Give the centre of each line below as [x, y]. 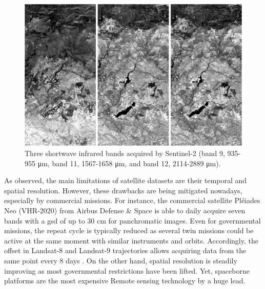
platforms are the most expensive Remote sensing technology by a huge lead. [125, 281]
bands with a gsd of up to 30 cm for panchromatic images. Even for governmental [132, 220]
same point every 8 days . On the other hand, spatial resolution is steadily [121, 260]
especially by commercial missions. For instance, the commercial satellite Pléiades [132, 200]
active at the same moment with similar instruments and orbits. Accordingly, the [131, 240]
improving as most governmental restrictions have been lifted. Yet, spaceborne [127, 270]
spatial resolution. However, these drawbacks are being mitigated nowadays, [123, 190]
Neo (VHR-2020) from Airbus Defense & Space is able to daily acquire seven [125, 210]
